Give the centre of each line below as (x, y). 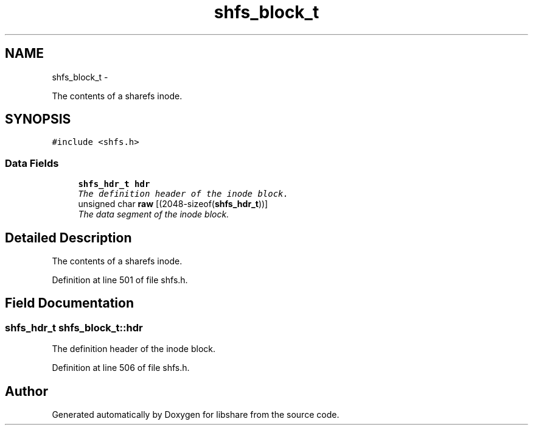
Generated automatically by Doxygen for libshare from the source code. (196, 415)
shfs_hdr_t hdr (114, 184)
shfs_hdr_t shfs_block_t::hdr (74, 327)
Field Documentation (69, 303)
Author (26, 391)
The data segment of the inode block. (154, 214)
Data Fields (32, 163)
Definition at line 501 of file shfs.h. (120, 280)
